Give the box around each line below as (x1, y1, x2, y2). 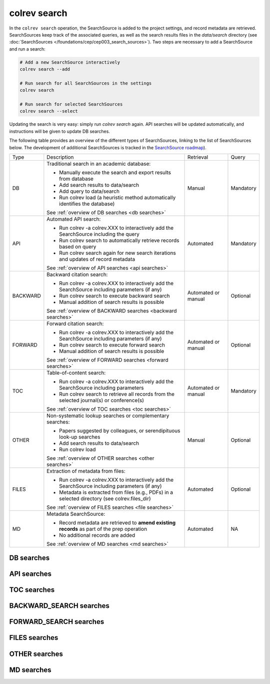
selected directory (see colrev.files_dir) (59, 495, 151, 502)
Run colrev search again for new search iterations (59, 249, 176, 256)
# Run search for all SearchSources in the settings (19, 80, 152, 86)
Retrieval (187, 153, 208, 160)
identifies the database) (59, 200, 115, 207)
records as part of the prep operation (59, 525, 147, 532)
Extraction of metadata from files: (46, 467, 126, 474)
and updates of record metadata (59, 255, 135, 262)
